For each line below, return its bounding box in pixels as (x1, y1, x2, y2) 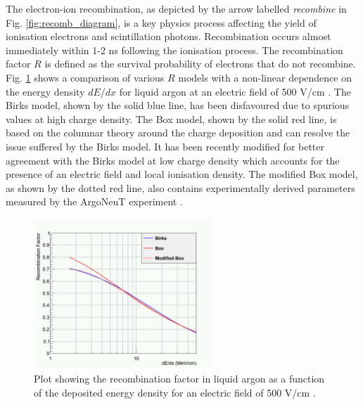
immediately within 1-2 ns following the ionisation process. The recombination (6, 42, 343, 57)
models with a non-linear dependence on (178, 70, 352, 84)
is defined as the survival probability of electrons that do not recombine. (44, 56, 356, 71)
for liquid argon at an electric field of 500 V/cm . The (119, 84, 351, 98)
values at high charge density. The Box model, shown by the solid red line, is (6, 111, 337, 126)
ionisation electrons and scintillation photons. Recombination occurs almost (6, 29, 331, 44)
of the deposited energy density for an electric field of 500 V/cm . (34, 385, 316, 399)
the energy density (6, 84, 85, 98)
